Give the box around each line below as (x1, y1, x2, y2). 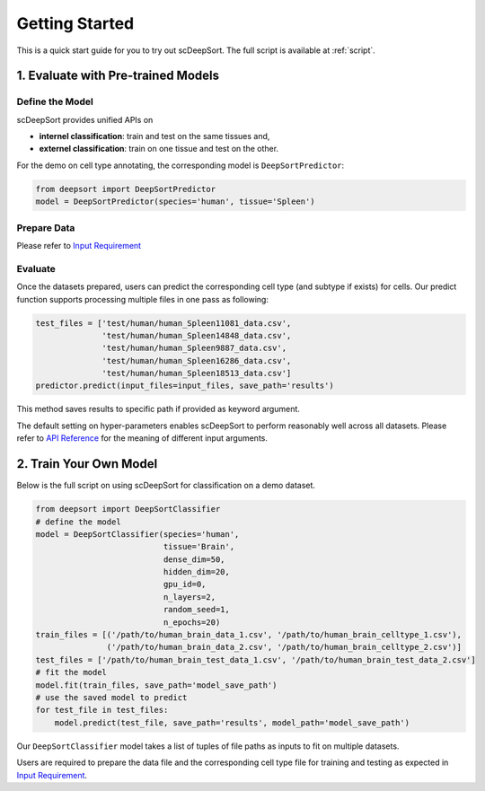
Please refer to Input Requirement (16, 240, 142, 250)
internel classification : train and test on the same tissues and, (39, 131, 270, 142)
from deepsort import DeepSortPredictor (35, 184, 216, 194)
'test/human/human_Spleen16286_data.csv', (101, 356, 292, 365)
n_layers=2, (163, 592, 216, 602)
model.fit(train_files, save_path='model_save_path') (35, 680, 278, 690)
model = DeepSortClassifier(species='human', (35, 529, 240, 539)
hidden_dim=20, (163, 567, 231, 577)
